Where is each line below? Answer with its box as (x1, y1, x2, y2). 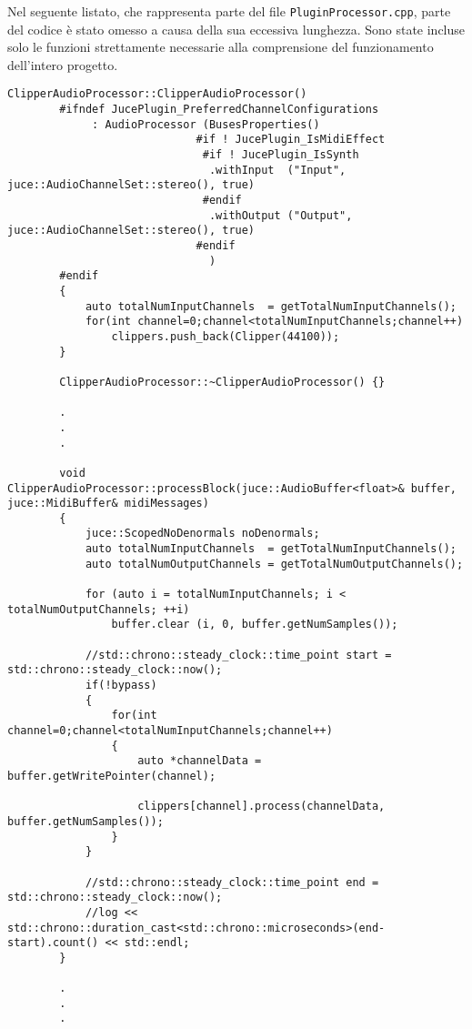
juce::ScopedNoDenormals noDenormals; (85, 527, 320, 540)
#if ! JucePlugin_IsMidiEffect (196, 133, 386, 146)
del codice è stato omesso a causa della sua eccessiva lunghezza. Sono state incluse (7, 19, 466, 38)
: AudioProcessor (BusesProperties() (92, 117, 320, 131)
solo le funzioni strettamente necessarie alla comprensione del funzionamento (7, 37, 434, 56)
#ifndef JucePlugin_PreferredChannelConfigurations (59, 103, 379, 116)
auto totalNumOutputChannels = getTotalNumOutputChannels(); (85, 557, 464, 570)
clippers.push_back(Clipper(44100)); (111, 329, 340, 343)
